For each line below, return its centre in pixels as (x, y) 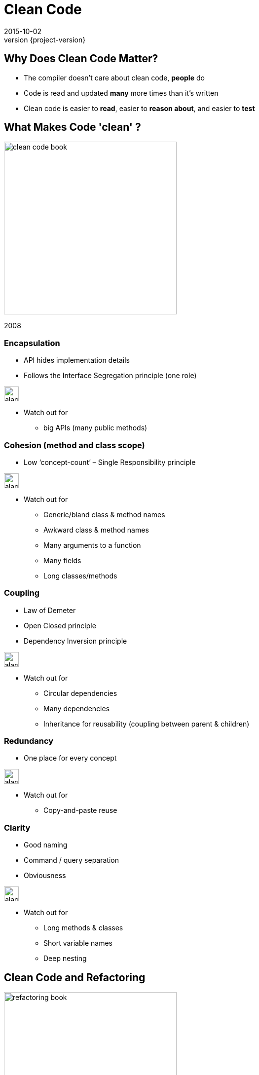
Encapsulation (32, 343)
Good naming (46, 845)
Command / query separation (71, 860)
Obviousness (45, 876)
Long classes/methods (80, 576)
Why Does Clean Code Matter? (81, 59)
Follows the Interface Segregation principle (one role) (110, 376)
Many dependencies (77, 708)
